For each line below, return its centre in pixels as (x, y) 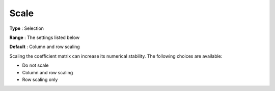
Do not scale (35, 65)
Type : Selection (27, 28)
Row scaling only (40, 79)
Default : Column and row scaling (45, 47)
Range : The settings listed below (45, 37)
